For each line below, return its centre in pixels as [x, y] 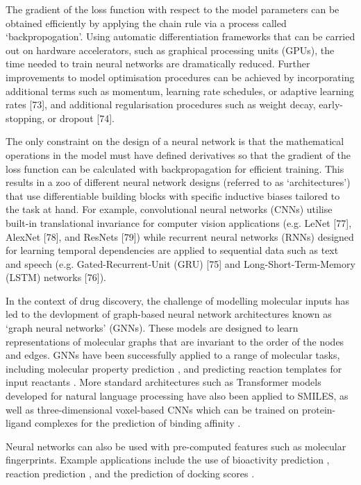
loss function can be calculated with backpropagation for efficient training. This [175, 168]
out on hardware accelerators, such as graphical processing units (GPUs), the [170, 50]
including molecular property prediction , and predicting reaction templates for [174, 368]
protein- [319, 409]
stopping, [25, 118]
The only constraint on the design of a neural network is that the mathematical [175, 141]
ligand [19, 423]
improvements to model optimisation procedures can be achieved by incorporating [180, 77]
